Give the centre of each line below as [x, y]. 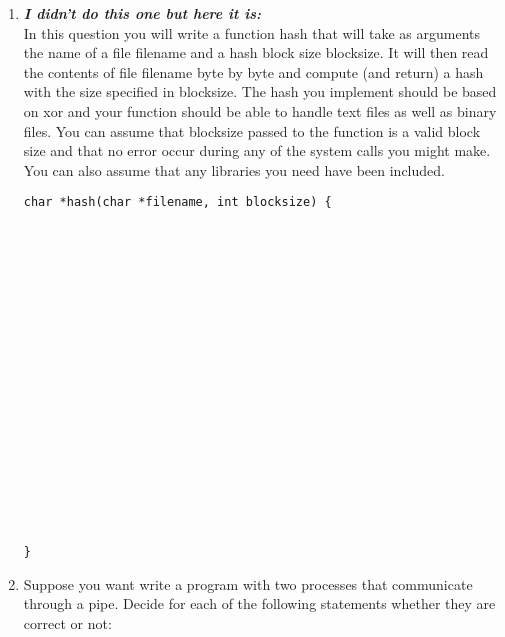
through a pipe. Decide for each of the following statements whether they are [259, 603]
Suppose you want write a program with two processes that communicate [248, 583]
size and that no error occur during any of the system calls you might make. [257, 150]
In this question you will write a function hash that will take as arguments [252, 32]
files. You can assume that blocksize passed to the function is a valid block [252, 130]
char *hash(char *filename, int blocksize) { [177, 202]
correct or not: [67, 622]
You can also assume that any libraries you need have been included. [234, 169]
